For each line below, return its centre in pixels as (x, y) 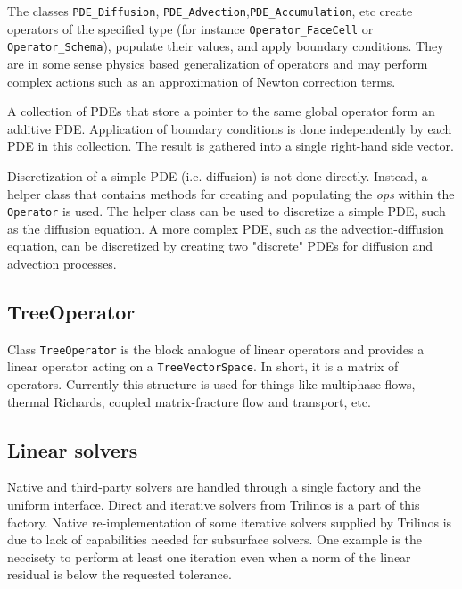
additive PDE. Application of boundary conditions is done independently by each (230, 128)
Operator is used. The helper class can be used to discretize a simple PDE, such (227, 211)
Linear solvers (73, 449)
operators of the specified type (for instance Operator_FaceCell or (190, 28)
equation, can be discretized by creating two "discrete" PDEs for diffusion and (220, 246)
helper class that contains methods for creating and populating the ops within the (231, 193)
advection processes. (62, 263)
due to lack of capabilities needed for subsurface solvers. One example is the (214, 539)
